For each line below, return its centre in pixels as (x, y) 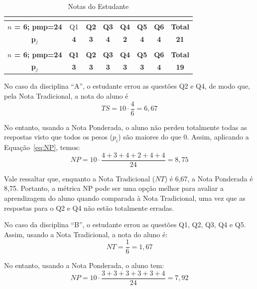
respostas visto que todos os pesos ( (59, 137)
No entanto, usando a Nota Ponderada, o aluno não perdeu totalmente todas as (126, 127)
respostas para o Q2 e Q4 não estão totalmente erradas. (89, 208)
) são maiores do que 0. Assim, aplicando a (184, 137)
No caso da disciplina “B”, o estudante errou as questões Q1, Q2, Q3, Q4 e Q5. (125, 224)
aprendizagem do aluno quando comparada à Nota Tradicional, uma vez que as (125, 198)
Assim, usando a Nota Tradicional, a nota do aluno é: (86, 234)
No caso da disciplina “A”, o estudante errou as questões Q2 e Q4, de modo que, (127, 86)
